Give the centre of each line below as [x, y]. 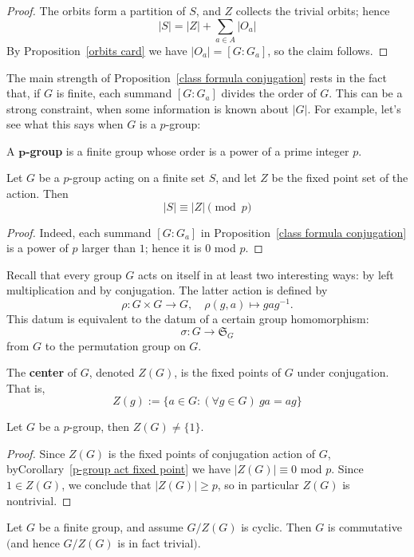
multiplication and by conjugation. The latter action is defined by [167, 290]
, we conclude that [106, 485]
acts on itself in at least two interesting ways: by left [266, 274]
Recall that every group [64, 274]
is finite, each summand [114, 93]
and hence [35, 542]
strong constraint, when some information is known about [148, 108]
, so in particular [258, 485]
